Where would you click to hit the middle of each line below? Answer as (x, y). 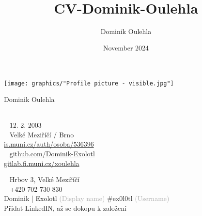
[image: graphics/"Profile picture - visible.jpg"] (89, 84)
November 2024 (126, 47)
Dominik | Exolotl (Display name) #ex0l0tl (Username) (87, 198)
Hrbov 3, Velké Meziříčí (45, 179)
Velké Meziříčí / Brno (42, 134)
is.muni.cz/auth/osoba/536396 (49, 144)
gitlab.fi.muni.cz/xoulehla (42, 163)
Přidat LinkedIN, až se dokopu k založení (65, 208)
